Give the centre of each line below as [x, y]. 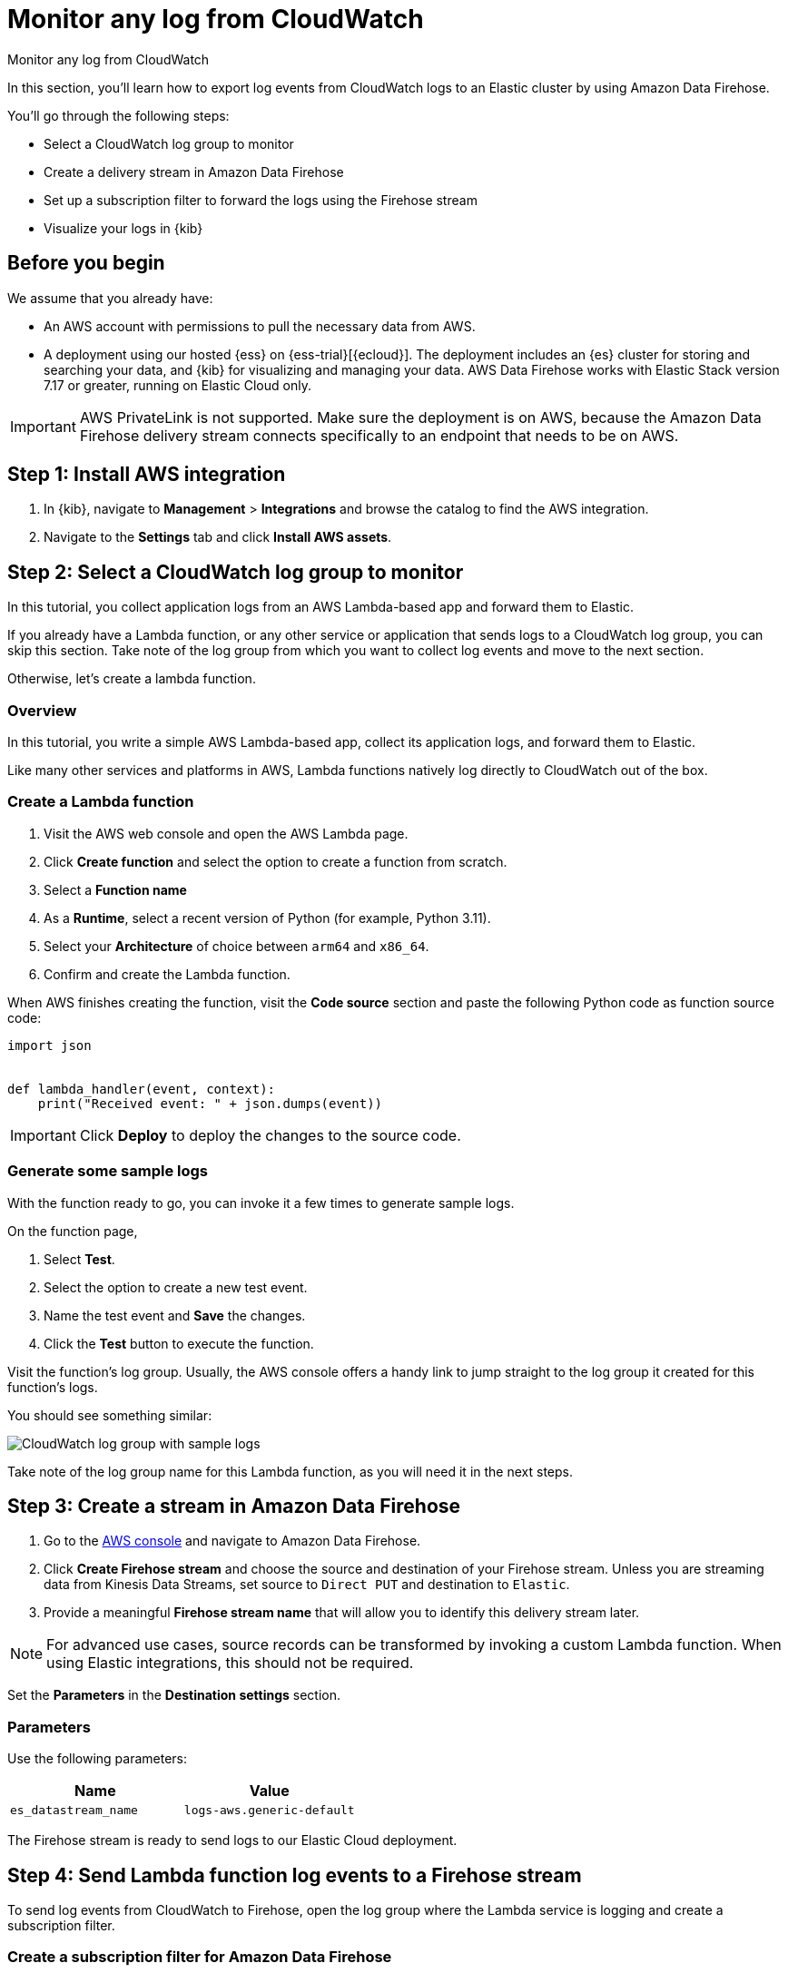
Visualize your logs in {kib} [123, 228]
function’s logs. [53, 1387]
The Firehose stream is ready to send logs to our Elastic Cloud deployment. [232, 1840]
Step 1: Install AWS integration [147, 475]
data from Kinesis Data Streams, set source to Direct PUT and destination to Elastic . [307, 1585]
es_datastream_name [74, 1811]
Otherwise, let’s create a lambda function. [132, 679]
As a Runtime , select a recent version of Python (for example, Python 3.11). [267, 918]
